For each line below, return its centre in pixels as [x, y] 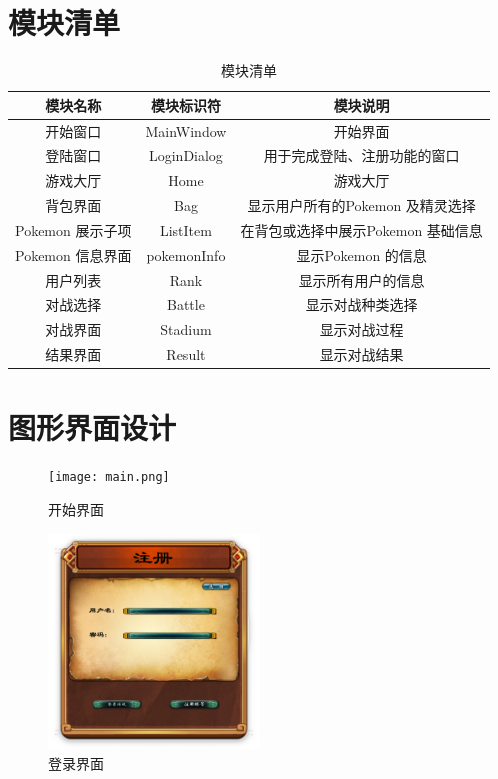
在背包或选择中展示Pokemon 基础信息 [361, 229]
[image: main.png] [109, 477]
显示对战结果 [361, 354]
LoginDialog [185, 155]
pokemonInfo [186, 254]
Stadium [186, 329]
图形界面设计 [92, 427]
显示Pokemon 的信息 [361, 254]
